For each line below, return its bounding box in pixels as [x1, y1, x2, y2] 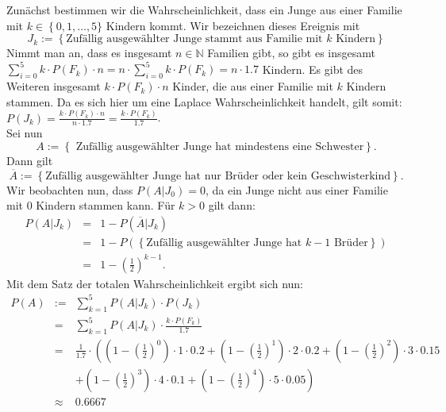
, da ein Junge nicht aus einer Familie [205, 181, 388, 198]
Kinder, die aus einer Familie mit [172, 78, 333, 94]
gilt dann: [208, 197, 256, 214]
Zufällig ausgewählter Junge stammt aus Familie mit [66, 33, 323, 45]
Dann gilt [6, 152, 53, 168]
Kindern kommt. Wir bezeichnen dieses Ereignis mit [106, 17, 360, 33]
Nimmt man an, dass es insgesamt [6, 44, 172, 61]
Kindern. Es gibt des [262, 60, 363, 77]
